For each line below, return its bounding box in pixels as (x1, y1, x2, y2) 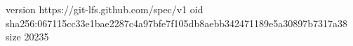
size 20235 (6, 29, 49, 44)
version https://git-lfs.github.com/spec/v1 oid (6, 2, 204, 16)
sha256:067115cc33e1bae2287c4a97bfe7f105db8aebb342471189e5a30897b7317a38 (6, 15, 347, 30)
